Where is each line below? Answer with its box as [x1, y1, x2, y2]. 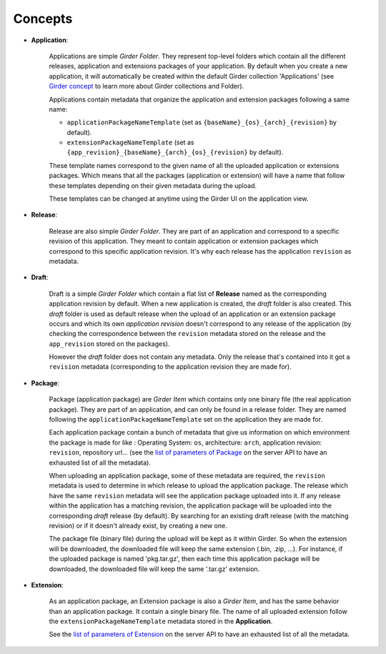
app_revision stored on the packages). [49, 340, 170, 348]
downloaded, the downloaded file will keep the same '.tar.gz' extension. [49, 565, 260, 573]
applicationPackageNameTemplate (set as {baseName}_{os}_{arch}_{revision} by [66, 118, 337, 127]
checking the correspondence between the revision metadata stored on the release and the [49, 330, 326, 338]
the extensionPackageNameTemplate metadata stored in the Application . [49, 617, 273, 625]
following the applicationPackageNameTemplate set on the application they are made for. [49, 415, 323, 424]
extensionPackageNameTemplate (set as [66, 138, 194, 147]
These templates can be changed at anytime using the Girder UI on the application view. [49, 194, 309, 203]
